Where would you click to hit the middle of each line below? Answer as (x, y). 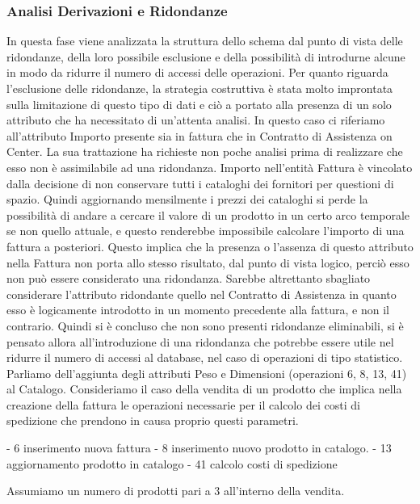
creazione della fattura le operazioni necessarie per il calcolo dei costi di (183, 404)
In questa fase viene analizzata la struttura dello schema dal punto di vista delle (205, 41)
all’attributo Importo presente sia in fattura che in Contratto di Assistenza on (199, 135)
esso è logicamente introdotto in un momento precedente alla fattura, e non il (198, 310)
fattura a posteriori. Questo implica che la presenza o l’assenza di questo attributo (210, 246)
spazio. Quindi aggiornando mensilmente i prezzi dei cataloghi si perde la (187, 199)
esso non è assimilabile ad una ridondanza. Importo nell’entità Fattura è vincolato (210, 167)
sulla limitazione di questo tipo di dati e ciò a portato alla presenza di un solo (199, 104)
